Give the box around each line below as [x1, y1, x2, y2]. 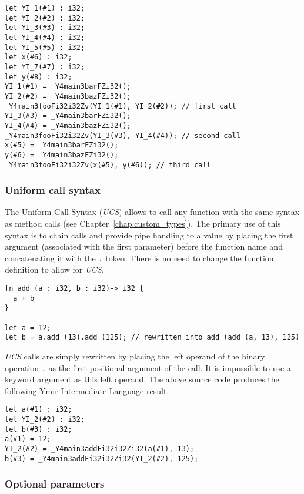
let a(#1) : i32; [5, 405, 72, 414]
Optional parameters [5, 476, 105, 491]
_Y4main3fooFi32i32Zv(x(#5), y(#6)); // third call [5, 160, 211, 169]
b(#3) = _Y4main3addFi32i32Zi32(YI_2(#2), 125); [5, 454, 199, 463]
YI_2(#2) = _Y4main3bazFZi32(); [5, 92, 131, 100]
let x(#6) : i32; [5, 53, 72, 62]
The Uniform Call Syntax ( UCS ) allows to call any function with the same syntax [5, 206, 300, 218]
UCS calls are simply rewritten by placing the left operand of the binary [5, 350, 265, 362]
